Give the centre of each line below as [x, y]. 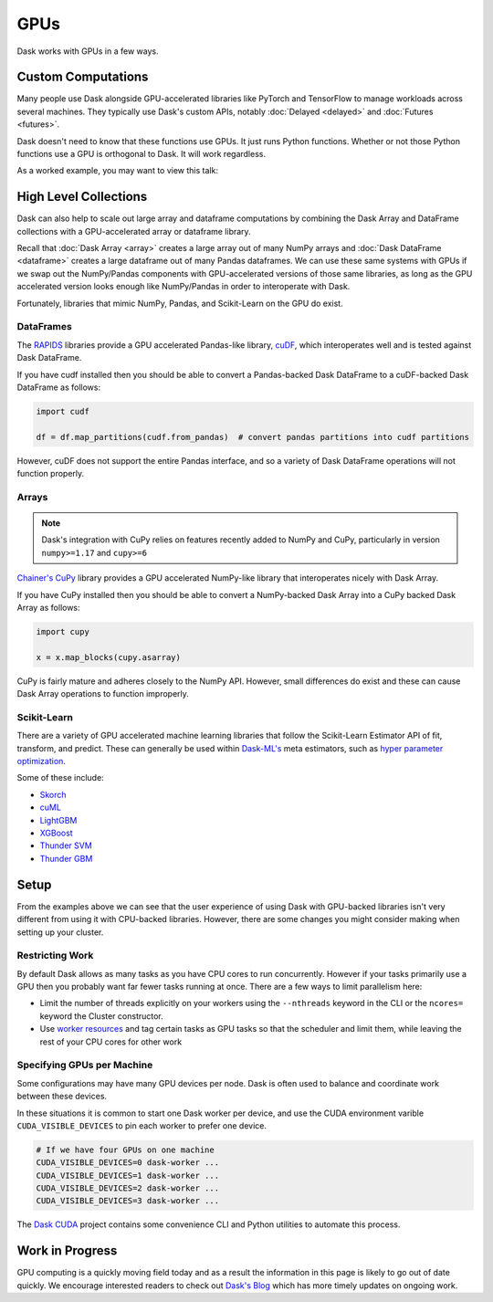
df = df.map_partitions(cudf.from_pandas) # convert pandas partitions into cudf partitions [253, 437]
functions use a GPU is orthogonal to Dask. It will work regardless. [142, 154]
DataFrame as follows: [58, 387]
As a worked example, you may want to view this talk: [118, 171]
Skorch [53, 794]
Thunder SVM [66, 845]
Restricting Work [55, 956]
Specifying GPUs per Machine [85, 1066]
